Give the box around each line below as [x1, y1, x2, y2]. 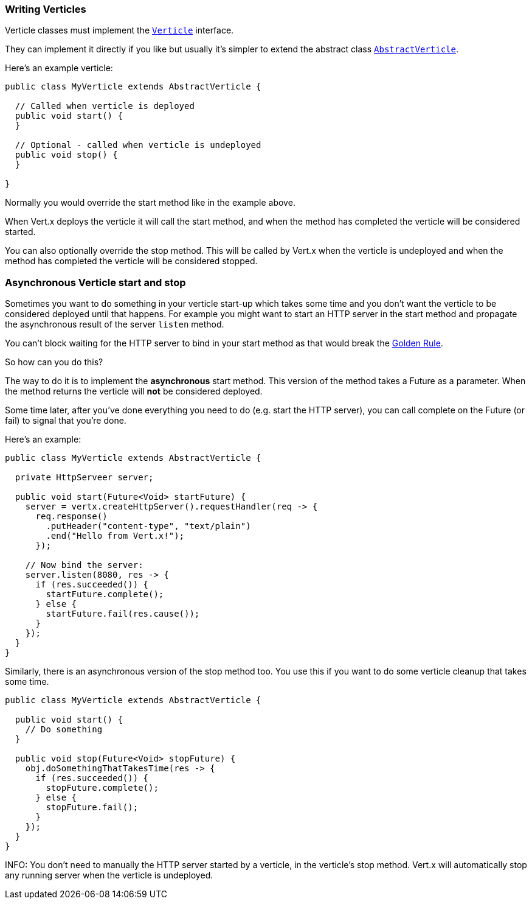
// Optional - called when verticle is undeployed [15, 140, 261, 150]
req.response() [35, 511, 108, 522]
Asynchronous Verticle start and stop [5, 276, 186, 289]
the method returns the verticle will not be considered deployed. [5, 386, 263, 397]
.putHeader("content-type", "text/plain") [46, 521, 251, 531]
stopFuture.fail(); [46, 802, 139, 813]
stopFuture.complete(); [46, 783, 159, 793]
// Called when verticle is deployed [15, 101, 195, 111]
